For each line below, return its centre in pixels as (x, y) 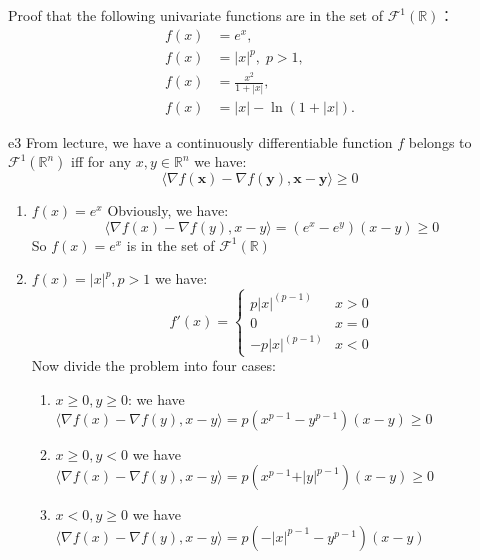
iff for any (101, 161)
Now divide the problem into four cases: (153, 365)
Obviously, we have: (168, 210)
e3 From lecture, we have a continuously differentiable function (200, 141)
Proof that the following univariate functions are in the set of (196, 15)
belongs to (440, 141)
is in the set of (170, 244)
